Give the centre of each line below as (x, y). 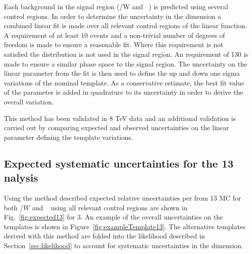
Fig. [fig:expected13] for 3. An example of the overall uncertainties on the (114, 217)
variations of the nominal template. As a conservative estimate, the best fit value (124, 82)
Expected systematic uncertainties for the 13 (119, 163)
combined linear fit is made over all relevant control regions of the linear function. (126, 25)
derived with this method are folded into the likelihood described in (105, 236)
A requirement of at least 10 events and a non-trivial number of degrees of (115, 35)
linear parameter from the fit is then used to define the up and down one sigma (122, 73)
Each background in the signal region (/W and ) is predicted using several (116, 6)
